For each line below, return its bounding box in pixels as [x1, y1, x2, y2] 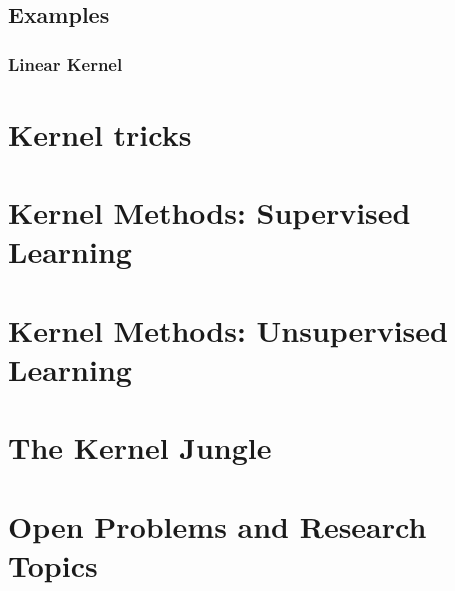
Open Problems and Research [8, 505, 427, 546]
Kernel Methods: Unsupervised [8, 309, 448, 350]
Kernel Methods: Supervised [8, 192, 411, 233]
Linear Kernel [8, 51, 123, 76]
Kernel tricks [8, 113, 192, 154]
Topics [8, 544, 98, 585]
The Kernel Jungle [8, 427, 272, 468]
